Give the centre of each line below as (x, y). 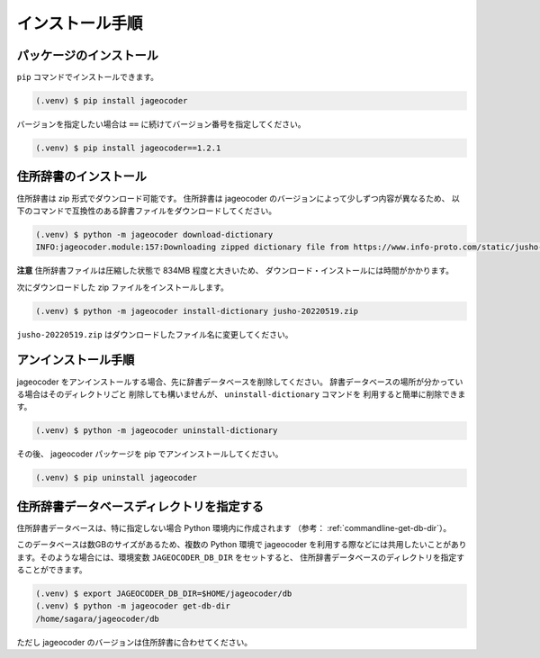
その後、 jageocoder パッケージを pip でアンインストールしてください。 (150, 454)
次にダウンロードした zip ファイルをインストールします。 (122, 287)
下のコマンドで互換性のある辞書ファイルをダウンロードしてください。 (147, 211)
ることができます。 (52, 569)
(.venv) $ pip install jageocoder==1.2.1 (128, 148)
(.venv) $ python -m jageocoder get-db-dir (133, 606)
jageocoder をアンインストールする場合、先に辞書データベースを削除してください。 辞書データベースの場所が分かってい (240, 382)
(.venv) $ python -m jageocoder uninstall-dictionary (157, 431)
